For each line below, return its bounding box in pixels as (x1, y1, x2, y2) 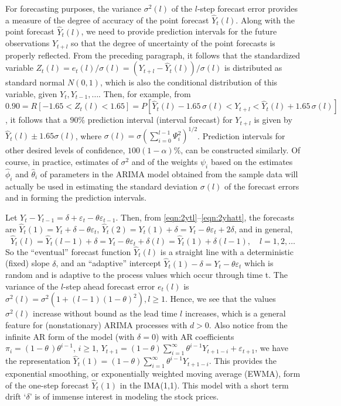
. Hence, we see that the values (165, 293, 276, 305)
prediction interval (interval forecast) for (87, 113, 233, 126)
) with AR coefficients (155, 330, 234, 342)
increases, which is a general (185, 307, 286, 319)
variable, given (5, 87, 57, 99)
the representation (5, 355, 70, 367)
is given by (254, 113, 292, 126)
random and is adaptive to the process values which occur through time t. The (5, 269, 288, 281)
